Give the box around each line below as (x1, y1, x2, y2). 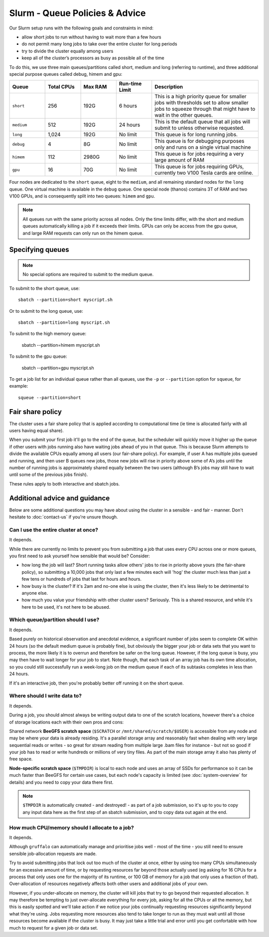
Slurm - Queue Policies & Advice (9, 7, 146, 18)
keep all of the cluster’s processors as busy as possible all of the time (21, 55, 164, 61)
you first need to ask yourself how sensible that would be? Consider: (9, 553, 150, 559)
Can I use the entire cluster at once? (9, 526, 98, 533)
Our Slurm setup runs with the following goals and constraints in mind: (9, 25, 154, 31)
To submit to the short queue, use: (9, 285, 80, 291)
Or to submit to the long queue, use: (9, 308, 83, 314)
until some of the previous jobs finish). (9, 471, 88, 477)
